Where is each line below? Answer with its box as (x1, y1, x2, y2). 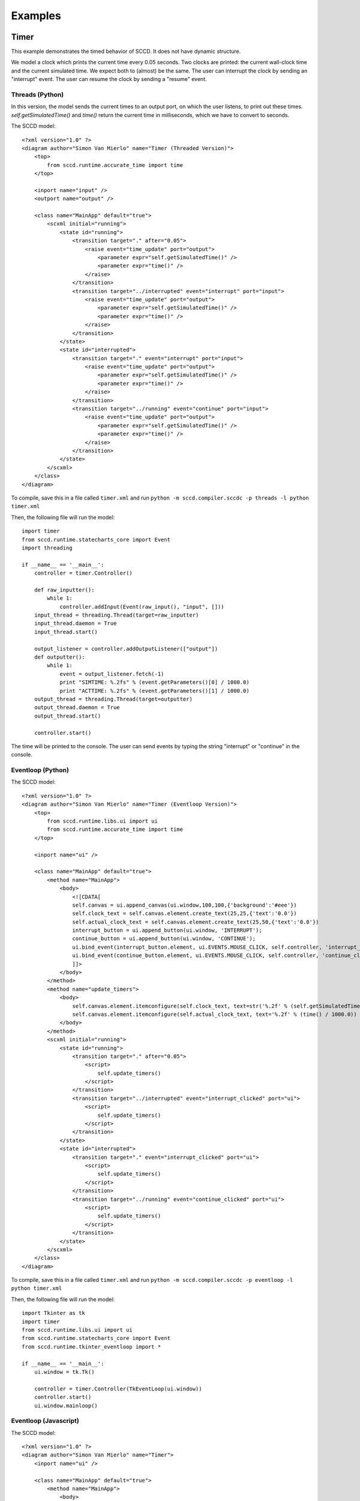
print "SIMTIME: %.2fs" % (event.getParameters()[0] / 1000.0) (59, 679, 250, 686)
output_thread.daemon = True (34, 704, 120, 711)
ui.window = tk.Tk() (34, 1368, 95, 1375)
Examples (11, 9, 61, 22)
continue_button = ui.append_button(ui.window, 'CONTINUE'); (72, 935, 256, 942)
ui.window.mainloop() (34, 1402, 98, 1409)
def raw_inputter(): (34, 586, 95, 593)
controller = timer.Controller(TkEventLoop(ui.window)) (34, 1385, 202, 1392)
